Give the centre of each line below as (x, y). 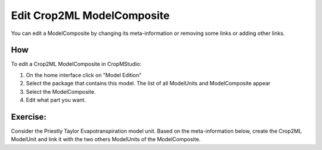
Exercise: (29, 117)
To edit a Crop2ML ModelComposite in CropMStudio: (76, 64)
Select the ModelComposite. (61, 91)
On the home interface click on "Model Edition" (84, 75)
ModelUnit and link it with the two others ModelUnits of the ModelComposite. (106, 139)
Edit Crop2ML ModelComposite (90, 15)
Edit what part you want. (56, 100)
